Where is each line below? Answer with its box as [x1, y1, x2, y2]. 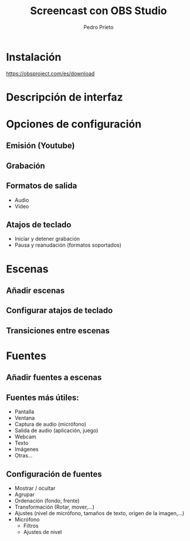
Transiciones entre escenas [6, 326, 110, 336]
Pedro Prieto [83, 24, 114, 31]
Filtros [23, 522, 39, 529]
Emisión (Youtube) [6, 141, 75, 151]
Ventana [14, 414, 35, 421]
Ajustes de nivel [23, 529, 62, 536]
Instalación [6, 50, 62, 64]
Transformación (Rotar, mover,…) [14, 503, 95, 510]
